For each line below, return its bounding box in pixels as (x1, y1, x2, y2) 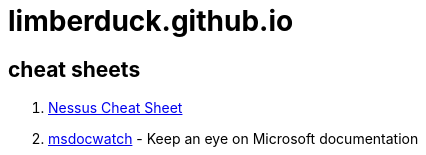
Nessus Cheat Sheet (48, 99, 183, 117)
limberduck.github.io (8, 4, 294, 38)
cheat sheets (8, 56, 141, 82)
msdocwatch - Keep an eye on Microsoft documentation (48, 130, 419, 148)
